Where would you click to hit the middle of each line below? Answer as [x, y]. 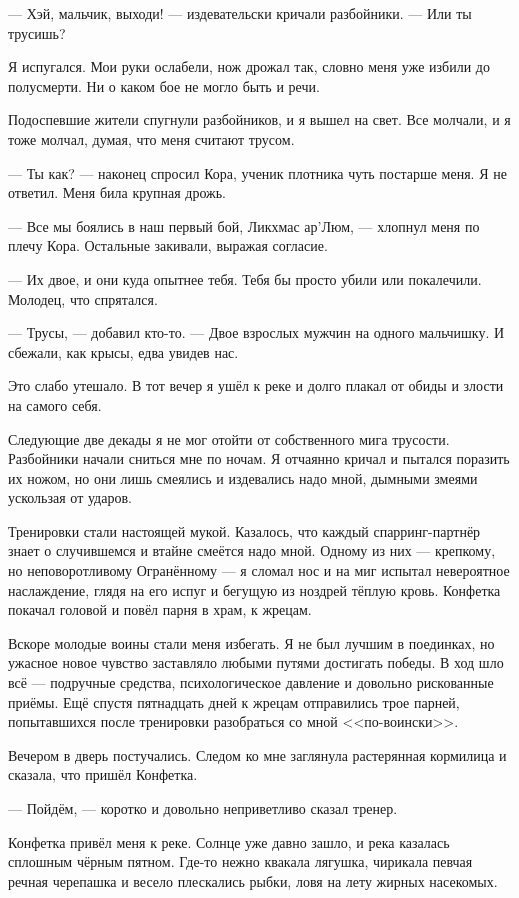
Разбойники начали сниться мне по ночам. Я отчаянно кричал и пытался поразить [259, 458]
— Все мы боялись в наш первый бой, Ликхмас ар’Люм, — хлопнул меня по [244, 225]
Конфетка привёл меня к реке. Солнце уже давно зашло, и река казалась [229, 841]
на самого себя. [55, 404]
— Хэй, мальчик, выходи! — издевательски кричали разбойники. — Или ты [240, 13]
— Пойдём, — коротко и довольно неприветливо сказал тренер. [203, 808]
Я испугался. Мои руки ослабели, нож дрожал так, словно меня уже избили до [249, 66]
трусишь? [37, 32]
